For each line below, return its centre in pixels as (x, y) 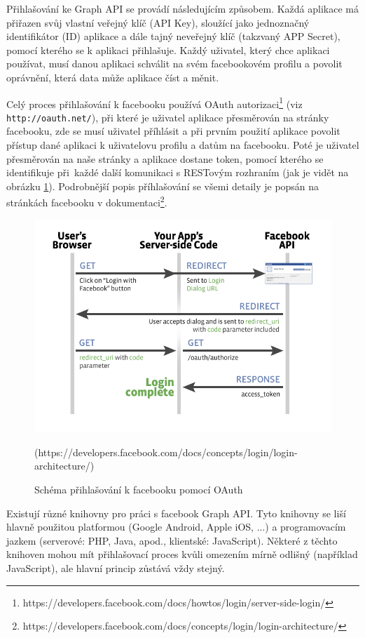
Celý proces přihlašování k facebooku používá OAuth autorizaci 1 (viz (154, 102)
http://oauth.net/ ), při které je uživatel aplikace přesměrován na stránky (168, 117)
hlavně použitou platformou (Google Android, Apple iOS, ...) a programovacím (176, 527)
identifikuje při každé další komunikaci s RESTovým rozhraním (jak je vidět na (178, 172)
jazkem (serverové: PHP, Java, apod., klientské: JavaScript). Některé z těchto (172, 540)
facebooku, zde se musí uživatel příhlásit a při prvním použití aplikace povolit (173, 131)
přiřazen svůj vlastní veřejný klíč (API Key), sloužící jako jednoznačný (158, 22)
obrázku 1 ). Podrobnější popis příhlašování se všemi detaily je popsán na (163, 186)
